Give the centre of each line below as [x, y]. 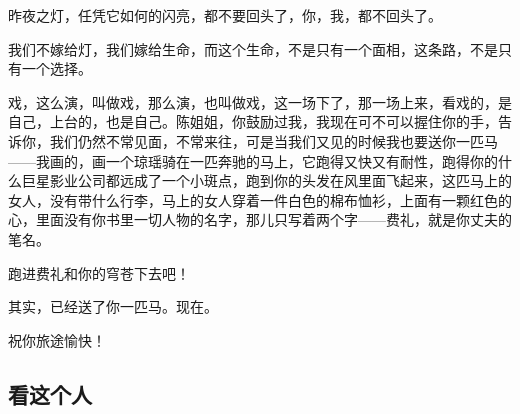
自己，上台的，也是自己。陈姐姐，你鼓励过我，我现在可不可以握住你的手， [253, 121]
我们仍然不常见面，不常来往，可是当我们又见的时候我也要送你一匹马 [273, 140]
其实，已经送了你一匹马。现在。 [113, 306]
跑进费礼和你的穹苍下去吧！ [99, 272]
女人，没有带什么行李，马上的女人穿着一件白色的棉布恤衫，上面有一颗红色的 [260, 199]
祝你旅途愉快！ [57, 339]
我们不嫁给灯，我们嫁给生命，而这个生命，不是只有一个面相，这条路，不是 [253, 48]
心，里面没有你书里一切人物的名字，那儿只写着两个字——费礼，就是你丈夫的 [260, 219]
